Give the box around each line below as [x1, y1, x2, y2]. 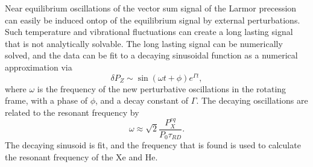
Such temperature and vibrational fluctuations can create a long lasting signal [5, 25, 293, 38]
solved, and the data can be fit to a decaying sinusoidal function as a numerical [5, 49, 298, 61]
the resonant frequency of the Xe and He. [5, 150, 158, 163]
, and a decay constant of [95, 94, 189, 107]
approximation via [5, 60, 72, 73]
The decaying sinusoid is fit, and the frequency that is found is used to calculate [5, 139, 301, 151]
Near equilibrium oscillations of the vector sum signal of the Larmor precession [5, 2, 297, 14]
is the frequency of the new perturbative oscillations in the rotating [37, 82, 286, 95]
